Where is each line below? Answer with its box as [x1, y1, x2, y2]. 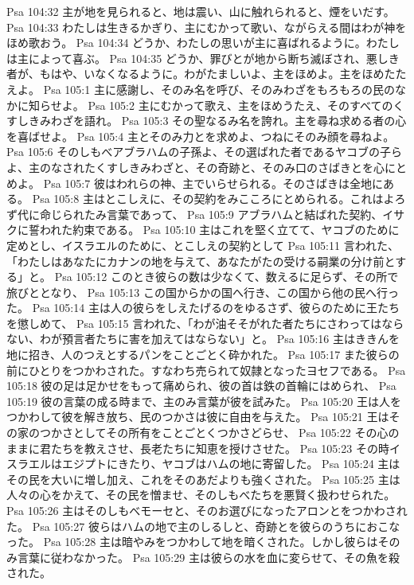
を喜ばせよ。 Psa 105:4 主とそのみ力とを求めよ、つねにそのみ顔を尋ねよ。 [6, 127, 395, 144]
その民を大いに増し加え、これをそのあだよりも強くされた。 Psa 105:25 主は [6, 470, 400, 487]
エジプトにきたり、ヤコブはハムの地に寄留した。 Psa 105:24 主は [61, 455, 400, 472]
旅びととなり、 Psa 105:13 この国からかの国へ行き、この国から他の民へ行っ [6, 283, 399, 300]
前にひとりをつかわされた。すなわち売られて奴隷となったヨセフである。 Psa [6, 361, 406, 378]
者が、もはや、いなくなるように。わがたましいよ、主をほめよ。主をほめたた [6, 65, 407, 82]
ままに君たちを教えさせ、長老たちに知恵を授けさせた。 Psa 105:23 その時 [6, 439, 389, 456]
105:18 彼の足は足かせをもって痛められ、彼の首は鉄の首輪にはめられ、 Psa [6, 377, 396, 394]
